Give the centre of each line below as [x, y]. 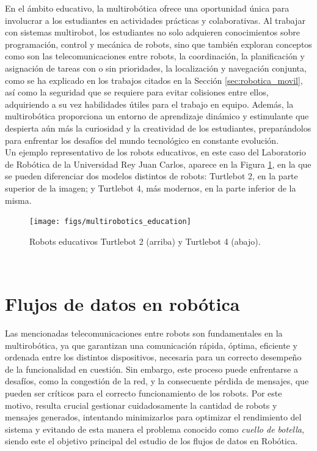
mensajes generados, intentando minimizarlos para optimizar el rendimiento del [153, 417]
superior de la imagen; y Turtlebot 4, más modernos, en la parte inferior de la [151, 188]
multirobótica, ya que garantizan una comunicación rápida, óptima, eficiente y [151, 345]
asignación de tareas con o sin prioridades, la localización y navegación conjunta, [156, 68]
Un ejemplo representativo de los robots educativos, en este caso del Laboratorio [155, 152]
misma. [18, 200]
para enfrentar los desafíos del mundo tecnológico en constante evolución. [142, 140]
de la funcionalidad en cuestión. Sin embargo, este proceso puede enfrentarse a [151, 369]
